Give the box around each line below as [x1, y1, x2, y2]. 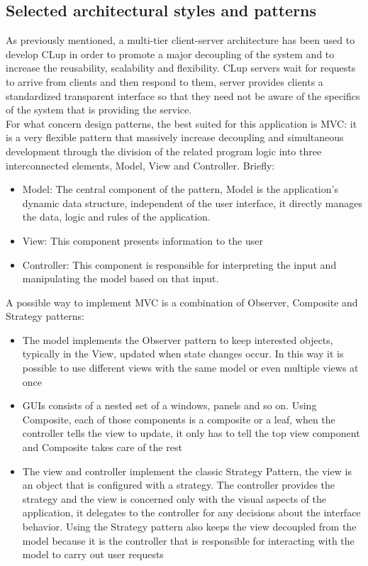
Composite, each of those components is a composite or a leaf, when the [22, 411, 335, 426]
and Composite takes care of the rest [22, 440, 182, 455]
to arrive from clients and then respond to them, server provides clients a [6, 74, 323, 89]
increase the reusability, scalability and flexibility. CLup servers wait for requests [6, 60, 356, 75]
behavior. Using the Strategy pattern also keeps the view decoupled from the [22, 519, 357, 534]
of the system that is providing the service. [6, 102, 192, 117]
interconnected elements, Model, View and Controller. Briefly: [6, 157, 275, 172]
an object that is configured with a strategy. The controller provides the [22, 477, 335, 492]
